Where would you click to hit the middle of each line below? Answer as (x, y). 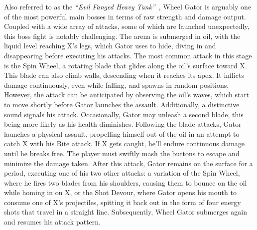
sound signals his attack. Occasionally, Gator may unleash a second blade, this (124, 114)
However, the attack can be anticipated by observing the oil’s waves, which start (127, 95)
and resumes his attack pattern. (52, 222)
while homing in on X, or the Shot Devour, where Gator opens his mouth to (120, 192)
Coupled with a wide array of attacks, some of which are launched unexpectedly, (127, 26)
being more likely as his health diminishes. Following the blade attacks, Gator (123, 124)
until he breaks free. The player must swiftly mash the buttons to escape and (122, 153)
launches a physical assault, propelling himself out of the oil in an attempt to (122, 133)
